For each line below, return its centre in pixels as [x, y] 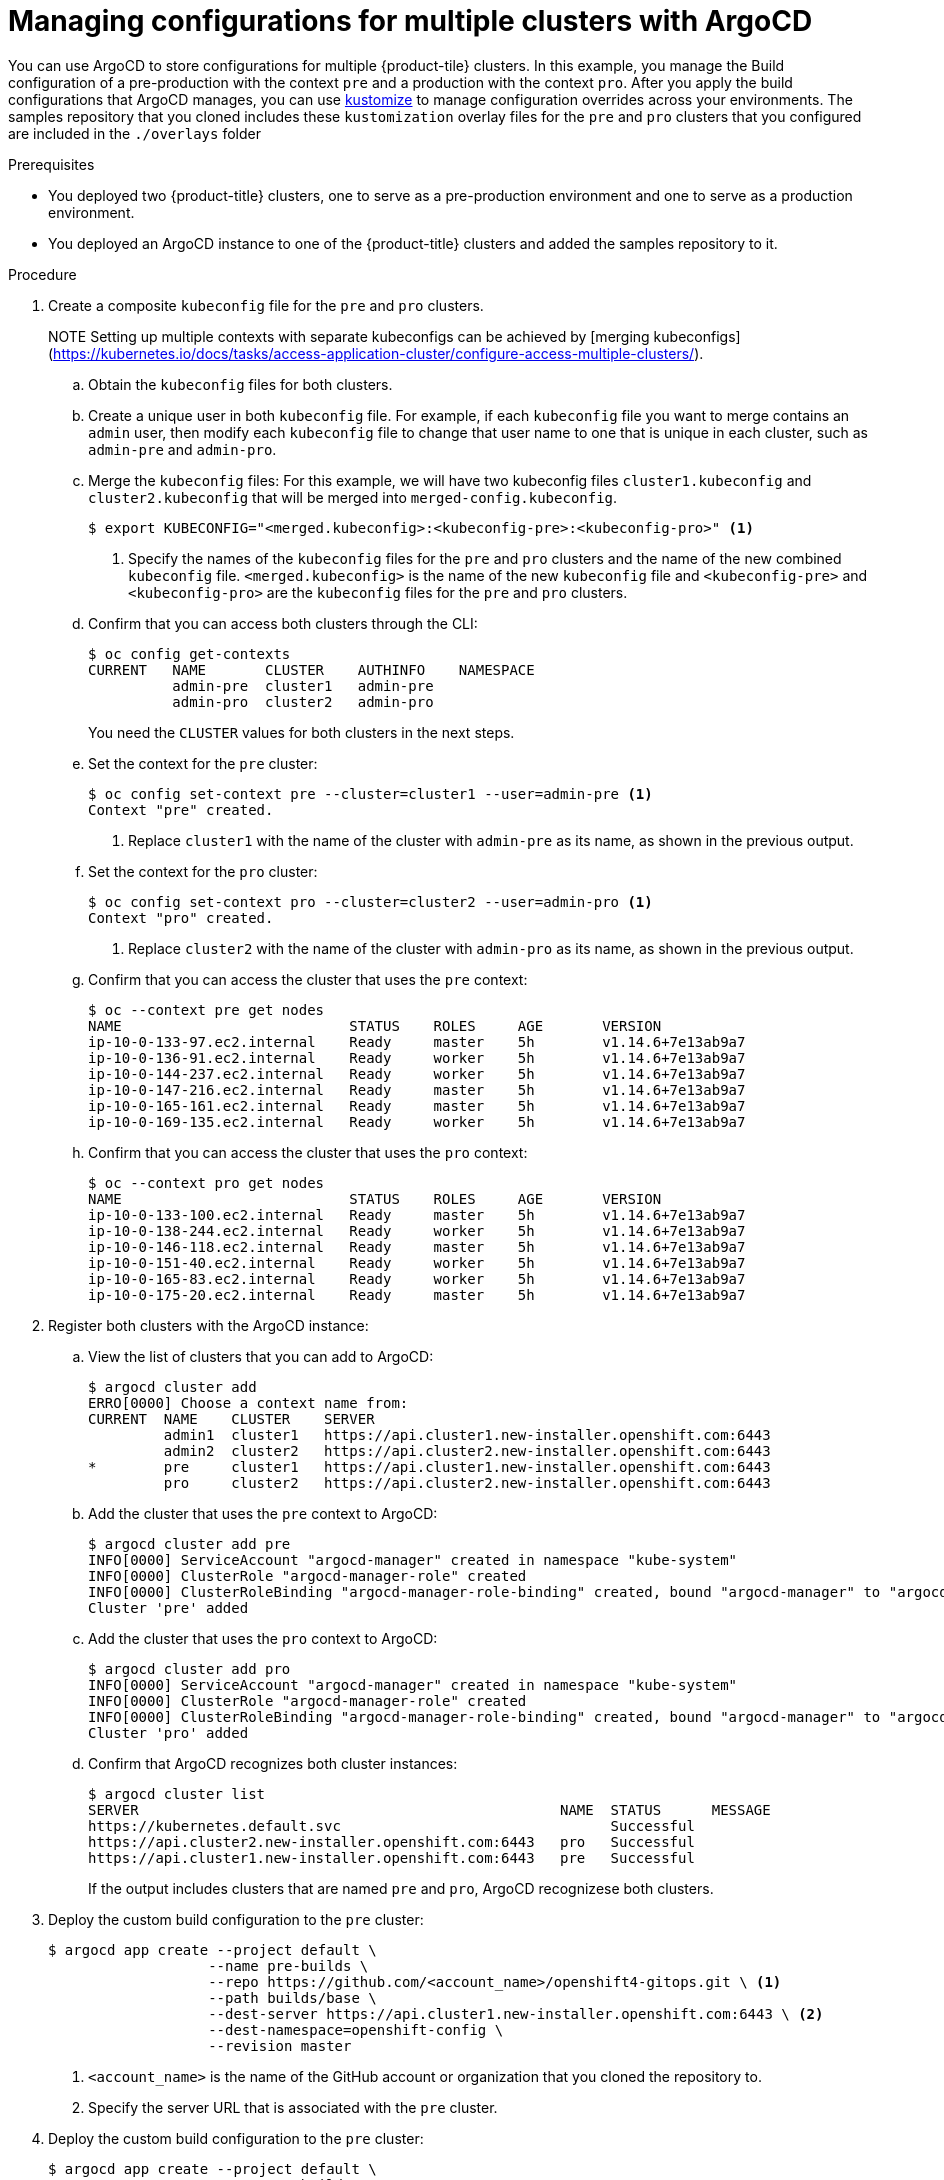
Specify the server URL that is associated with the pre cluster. [293, 2107]
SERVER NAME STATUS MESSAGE [429, 1809]
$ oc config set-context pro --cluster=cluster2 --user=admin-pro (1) [370, 901]
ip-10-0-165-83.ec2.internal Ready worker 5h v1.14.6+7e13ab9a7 [417, 1278]
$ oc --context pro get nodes [206, 1182]
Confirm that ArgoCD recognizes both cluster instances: [273, 1763]
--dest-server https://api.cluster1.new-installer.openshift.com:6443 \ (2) [516, 2013]
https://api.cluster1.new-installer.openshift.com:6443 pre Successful [391, 1857]
